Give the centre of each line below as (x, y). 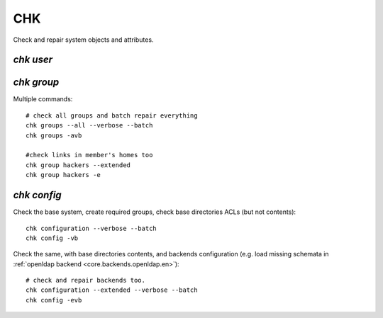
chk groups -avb (54, 135)
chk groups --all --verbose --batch (89, 125)
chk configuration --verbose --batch (91, 228)
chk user (33, 60)
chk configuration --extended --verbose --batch (112, 290)
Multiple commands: (43, 99)
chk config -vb (52, 238)
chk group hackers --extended (78, 165)
